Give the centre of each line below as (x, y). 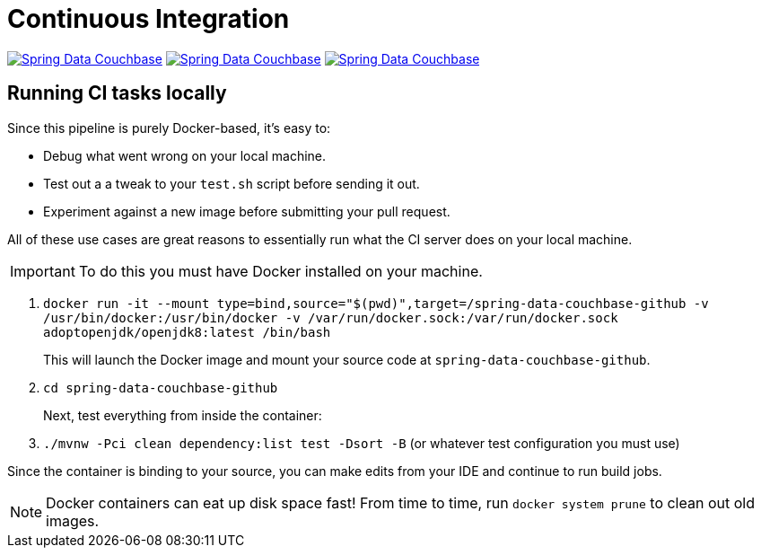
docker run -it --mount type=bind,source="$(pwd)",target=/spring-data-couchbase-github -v (376, 303)
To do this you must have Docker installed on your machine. (280, 271)
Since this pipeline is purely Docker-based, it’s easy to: (169, 128)
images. (73, 520)
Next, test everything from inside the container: (183, 415)
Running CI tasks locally (117, 93)
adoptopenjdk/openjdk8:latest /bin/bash (187, 332)
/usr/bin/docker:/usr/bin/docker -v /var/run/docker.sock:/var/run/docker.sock (331, 317)
